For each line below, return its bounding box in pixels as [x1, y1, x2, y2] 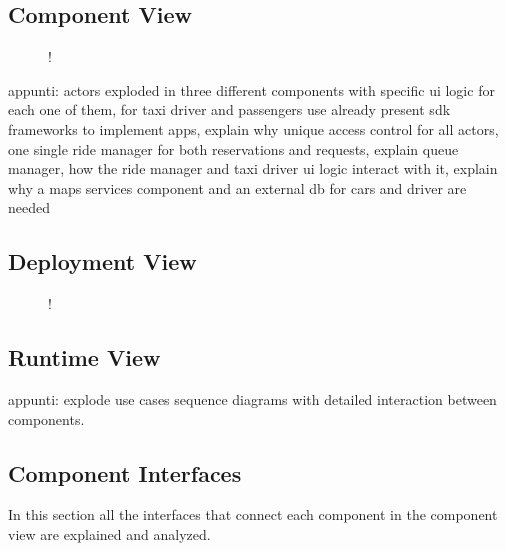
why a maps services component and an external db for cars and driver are [8, 177, 467, 198]
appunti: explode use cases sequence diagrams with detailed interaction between [8, 388, 497, 409]
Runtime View [8, 342, 161, 373]
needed [8, 197, 50, 218]
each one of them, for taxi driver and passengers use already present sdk [8, 99, 451, 120]
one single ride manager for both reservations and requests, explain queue [8, 138, 459, 159]
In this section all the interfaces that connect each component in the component [8, 504, 498, 525]
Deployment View [8, 246, 197, 277]
